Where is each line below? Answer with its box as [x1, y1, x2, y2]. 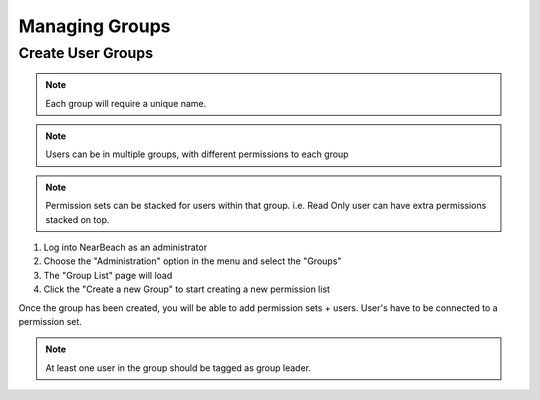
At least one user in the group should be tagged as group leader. [45, 361, 312, 374]
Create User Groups [18, 44, 154, 62]
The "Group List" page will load [43, 269, 173, 281]
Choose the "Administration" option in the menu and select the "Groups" [43, 255, 342, 267]
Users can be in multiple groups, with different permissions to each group [45, 148, 349, 160]
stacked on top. [45, 213, 110, 225]
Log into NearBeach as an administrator [43, 241, 208, 253]
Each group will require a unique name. [45, 97, 207, 109]
